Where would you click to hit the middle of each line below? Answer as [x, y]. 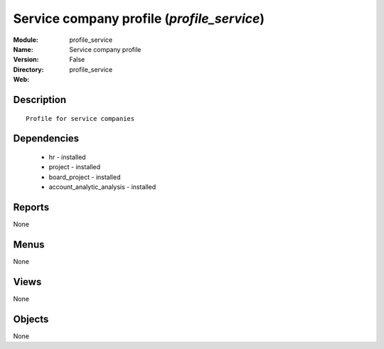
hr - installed [67, 157]
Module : [26, 40]
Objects [31, 319]
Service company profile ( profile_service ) [139, 18]
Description [40, 100]
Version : [26, 60]
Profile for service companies [80, 118]
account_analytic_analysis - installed [102, 187]
